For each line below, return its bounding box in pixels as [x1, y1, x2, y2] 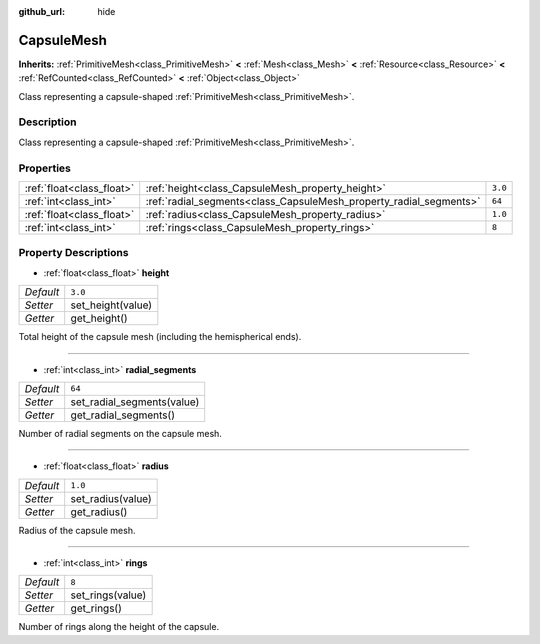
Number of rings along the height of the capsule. [18, 621, 220, 633]
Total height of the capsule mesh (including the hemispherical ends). [18, 331, 302, 343]
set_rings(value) [70, 588, 147, 602]
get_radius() [70, 505, 128, 519]
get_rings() [70, 601, 122, 615]
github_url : [18, 6, 65, 17]
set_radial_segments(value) [70, 395, 200, 409]
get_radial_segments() [70, 408, 175, 422]
